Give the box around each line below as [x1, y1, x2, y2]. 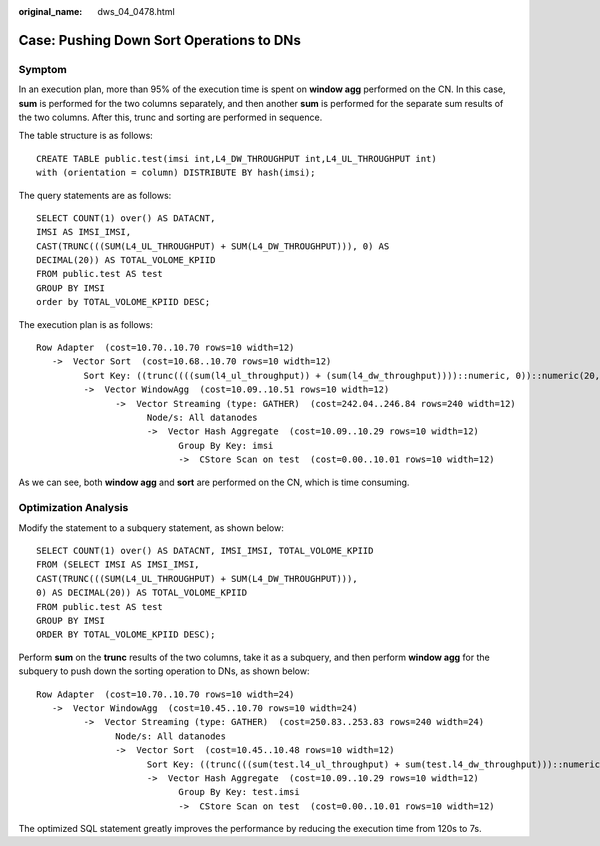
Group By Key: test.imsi [178, 786, 300, 798]
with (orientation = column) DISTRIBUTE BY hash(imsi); [36, 167, 316, 179]
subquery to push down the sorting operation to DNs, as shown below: [18, 665, 310, 677]
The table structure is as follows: [18, 130, 154, 142]
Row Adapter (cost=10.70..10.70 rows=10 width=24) [36, 688, 295, 700]
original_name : [18, 6, 83, 17]
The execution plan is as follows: [18, 318, 154, 330]
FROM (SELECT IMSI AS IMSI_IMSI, [36, 559, 200, 570]
